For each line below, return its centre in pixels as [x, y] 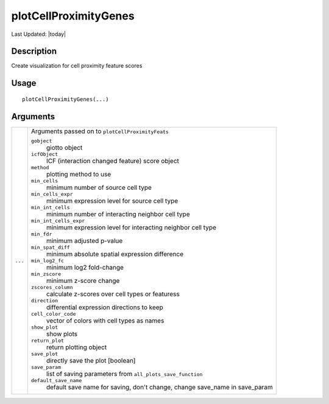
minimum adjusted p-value [84, 240]
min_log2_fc [47, 261]
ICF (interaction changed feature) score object [113, 161]
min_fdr [41, 234]
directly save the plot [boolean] [91, 360]
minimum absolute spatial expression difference [115, 254]
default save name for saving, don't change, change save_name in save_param [160, 387]
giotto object [64, 147]
